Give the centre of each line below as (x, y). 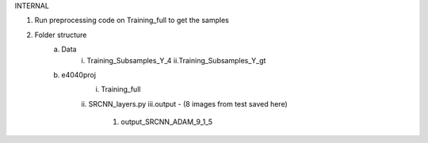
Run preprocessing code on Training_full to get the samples (132, 21)
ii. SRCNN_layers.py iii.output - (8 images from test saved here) (185, 103)
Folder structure (61, 35)
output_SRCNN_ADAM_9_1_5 (167, 122)
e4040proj (79, 74)
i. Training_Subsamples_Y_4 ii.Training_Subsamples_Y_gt (174, 60)
